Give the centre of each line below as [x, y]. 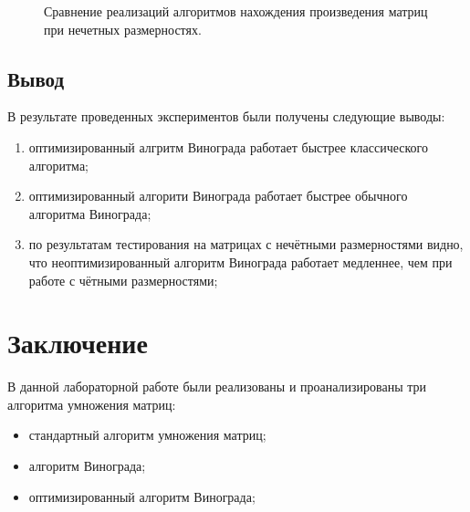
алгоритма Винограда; [90, 213]
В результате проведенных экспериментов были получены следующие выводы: [226, 116]
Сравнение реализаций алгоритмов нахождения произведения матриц [236, 11]
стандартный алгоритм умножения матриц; [147, 435]
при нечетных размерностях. [123, 29]
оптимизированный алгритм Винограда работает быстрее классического [228, 146]
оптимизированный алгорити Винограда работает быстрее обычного [218, 196]
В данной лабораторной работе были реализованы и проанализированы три [217, 387]
